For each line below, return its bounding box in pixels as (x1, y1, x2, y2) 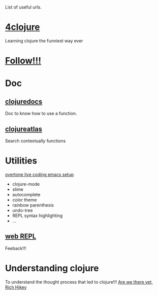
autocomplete (12, 191, 41, 197)
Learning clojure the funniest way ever (5, 38, 83, 43)
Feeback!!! (5, 245, 27, 251)
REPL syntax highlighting (12, 212, 63, 218)
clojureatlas (5, 125, 43, 133)
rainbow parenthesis (12, 202, 54, 208)
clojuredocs (5, 97, 43, 106)
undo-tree (12, 207, 33, 213)
